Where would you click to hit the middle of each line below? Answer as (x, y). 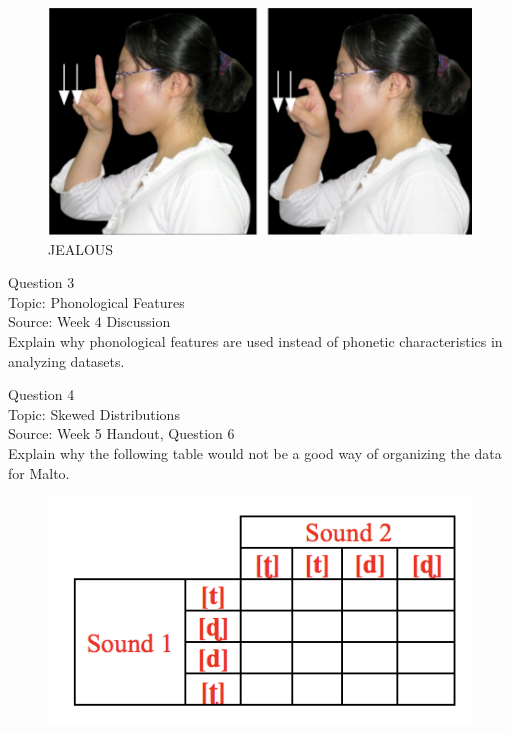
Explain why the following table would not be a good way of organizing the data (255, 453)
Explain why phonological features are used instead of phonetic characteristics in (255, 341)
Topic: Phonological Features (96, 301)
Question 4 (41, 394)
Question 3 (41, 282)
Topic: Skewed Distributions (94, 413)
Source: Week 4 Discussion (89, 321)
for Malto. (39, 472)
